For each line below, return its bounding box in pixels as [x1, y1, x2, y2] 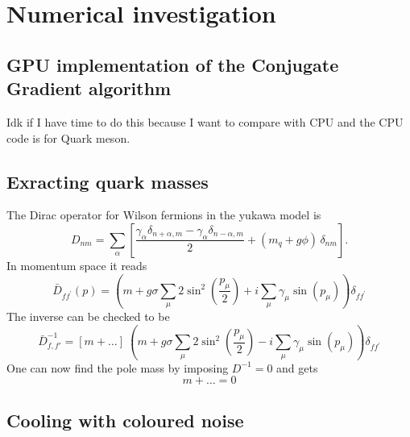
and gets [276, 359, 318, 376]
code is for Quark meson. [6, 129, 130, 146]
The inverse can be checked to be [6, 308, 170, 325]
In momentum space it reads [6, 256, 147, 273]
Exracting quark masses [6, 169, 209, 194]
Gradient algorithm [6, 76, 172, 101]
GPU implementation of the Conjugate [6, 52, 339, 77]
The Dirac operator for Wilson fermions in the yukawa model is [6, 206, 321, 223]
